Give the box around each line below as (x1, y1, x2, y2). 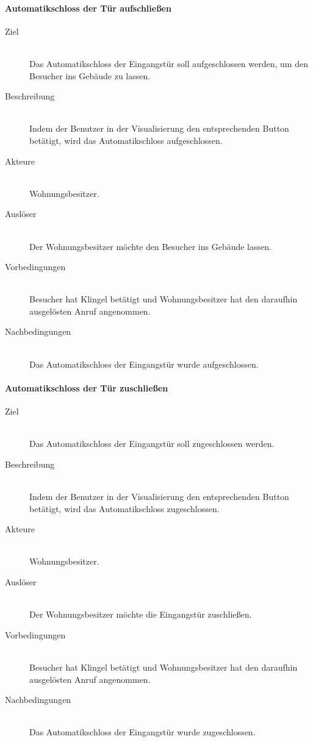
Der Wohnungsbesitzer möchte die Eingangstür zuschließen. (29, 608, 252, 621)
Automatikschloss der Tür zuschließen (5, 381, 168, 394)
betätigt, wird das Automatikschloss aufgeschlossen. (29, 134, 223, 146)
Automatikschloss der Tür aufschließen (5, 1, 171, 14)
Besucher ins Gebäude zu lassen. (29, 69, 151, 82)
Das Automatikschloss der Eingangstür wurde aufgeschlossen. (29, 357, 259, 370)
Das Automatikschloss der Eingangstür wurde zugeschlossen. (29, 726, 256, 738)
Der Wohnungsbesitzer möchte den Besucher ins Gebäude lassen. (29, 240, 272, 252)
